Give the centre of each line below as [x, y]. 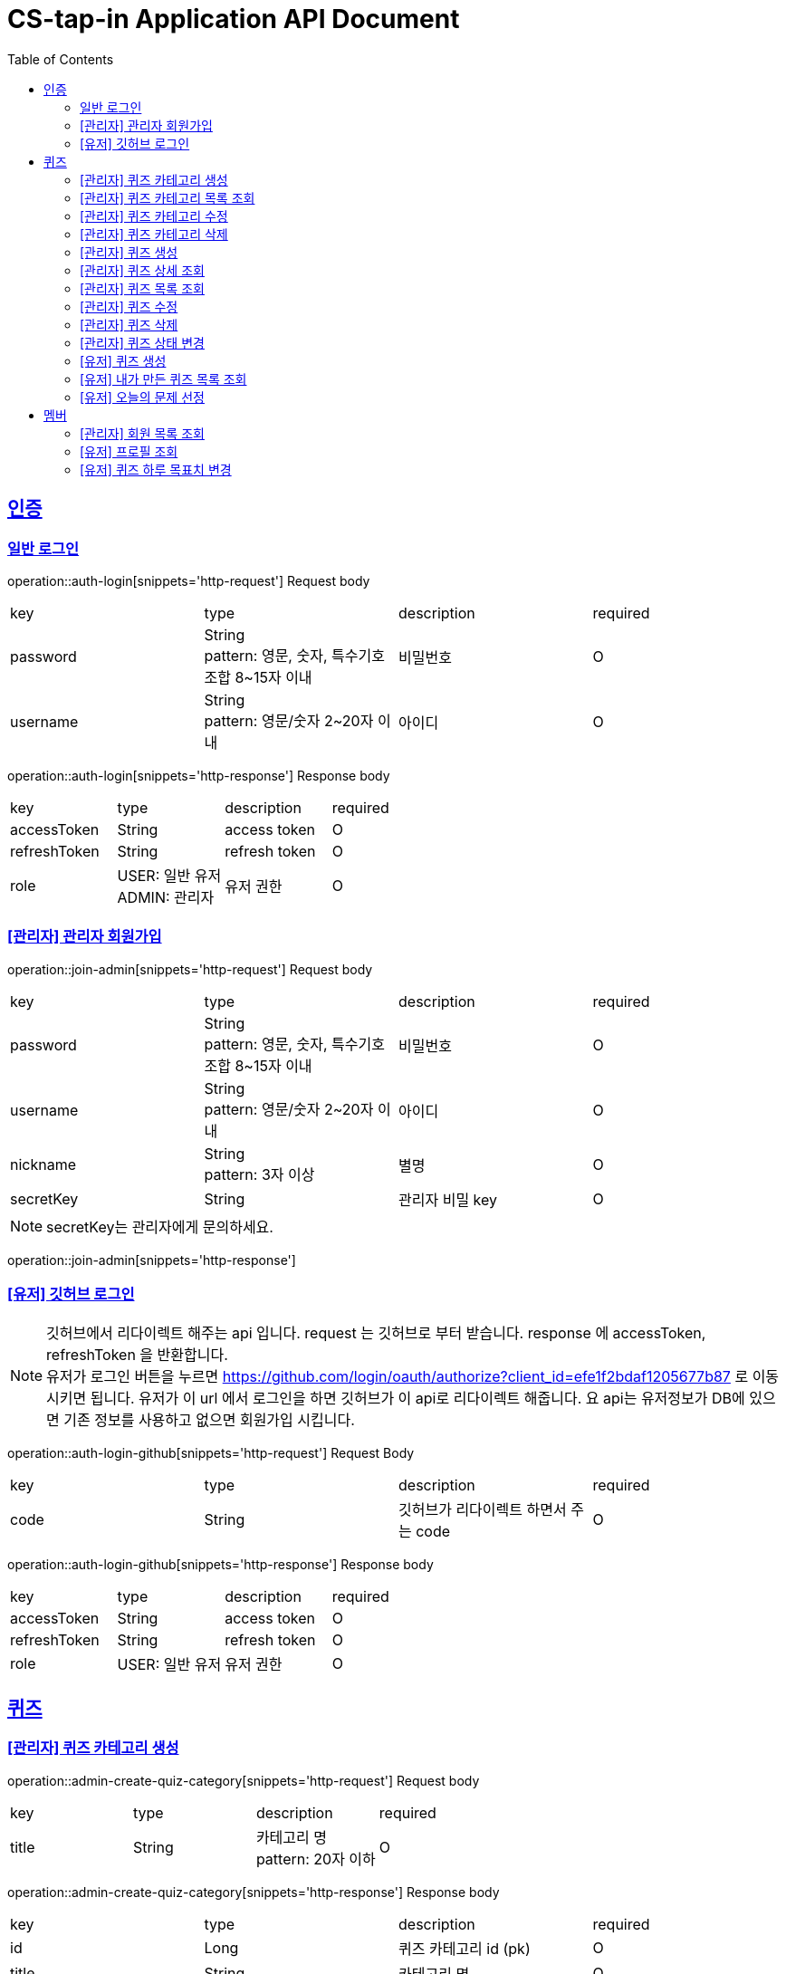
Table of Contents [61, 59]
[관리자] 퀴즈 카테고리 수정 [154, 216]
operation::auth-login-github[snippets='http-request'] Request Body [211, 1453]
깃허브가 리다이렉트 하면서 [483, 1510]
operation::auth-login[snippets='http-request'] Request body [189, 580]
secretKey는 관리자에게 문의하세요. [160, 1227]
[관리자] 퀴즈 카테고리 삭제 [154, 234]
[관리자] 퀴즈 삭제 [129, 324]
